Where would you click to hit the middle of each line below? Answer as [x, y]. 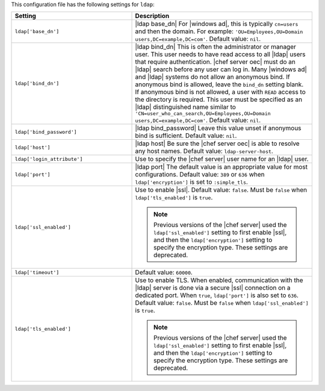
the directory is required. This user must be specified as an [219, 99]
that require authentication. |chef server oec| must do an [215, 62]
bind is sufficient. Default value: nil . [186, 136]
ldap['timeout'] [37, 272]
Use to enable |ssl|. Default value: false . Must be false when [221, 190]
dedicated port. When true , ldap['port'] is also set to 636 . [217, 295]
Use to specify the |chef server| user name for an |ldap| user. [222, 159]
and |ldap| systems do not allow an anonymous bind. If [212, 77]
